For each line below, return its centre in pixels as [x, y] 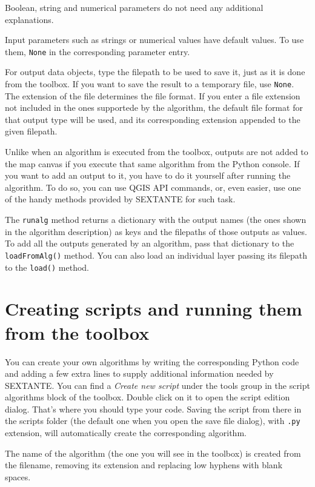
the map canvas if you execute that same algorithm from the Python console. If [152, 163]
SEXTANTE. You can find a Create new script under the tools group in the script [157, 385]
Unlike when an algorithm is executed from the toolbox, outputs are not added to [157, 152]
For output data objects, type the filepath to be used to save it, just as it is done [155, 72]
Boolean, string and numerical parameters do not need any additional [134, 7]
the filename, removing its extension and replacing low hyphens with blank [144, 465]
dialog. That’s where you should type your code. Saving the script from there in [153, 409]
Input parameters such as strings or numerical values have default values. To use [154, 40]
